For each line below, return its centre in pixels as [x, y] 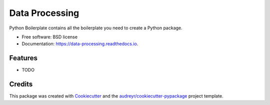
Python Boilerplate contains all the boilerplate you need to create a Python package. [96, 28]
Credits [21, 84]
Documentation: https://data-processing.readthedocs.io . [80, 44]
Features [23, 58]
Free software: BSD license [49, 37]
